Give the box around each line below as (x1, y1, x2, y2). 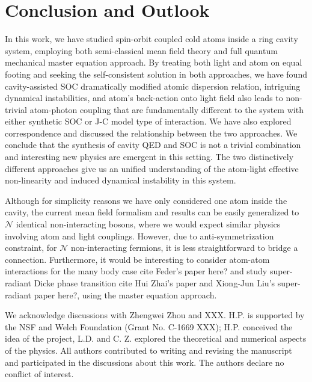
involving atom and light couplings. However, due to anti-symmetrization (5, 229, 274, 242)
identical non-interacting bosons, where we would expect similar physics (16, 218, 281, 230)
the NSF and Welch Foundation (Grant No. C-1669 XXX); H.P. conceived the (5, 320, 293, 333)
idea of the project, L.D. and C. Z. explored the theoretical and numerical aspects (5, 332, 307, 345)
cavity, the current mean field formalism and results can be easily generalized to (5, 206, 299, 218)
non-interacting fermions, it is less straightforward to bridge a (70, 241, 298, 254)
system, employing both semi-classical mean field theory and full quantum (5, 44, 278, 57)
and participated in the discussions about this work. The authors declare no (5, 356, 284, 368)
